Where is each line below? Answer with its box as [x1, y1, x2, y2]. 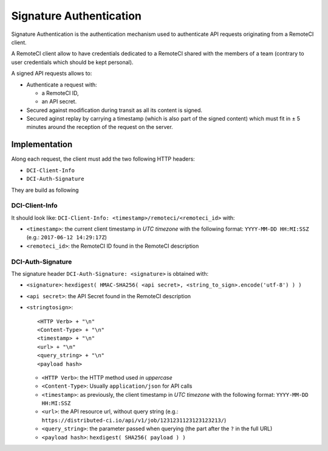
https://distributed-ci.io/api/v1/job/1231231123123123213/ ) [41, 416, 227, 424]
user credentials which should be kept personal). [11, 58, 134, 66]
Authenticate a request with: [26, 81, 97, 88]
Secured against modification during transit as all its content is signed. [26, 107, 203, 114]
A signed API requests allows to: [11, 70, 92, 77]
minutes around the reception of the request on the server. [26, 124, 173, 131]
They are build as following [11, 186, 79, 194]
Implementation [11, 139, 73, 150]
